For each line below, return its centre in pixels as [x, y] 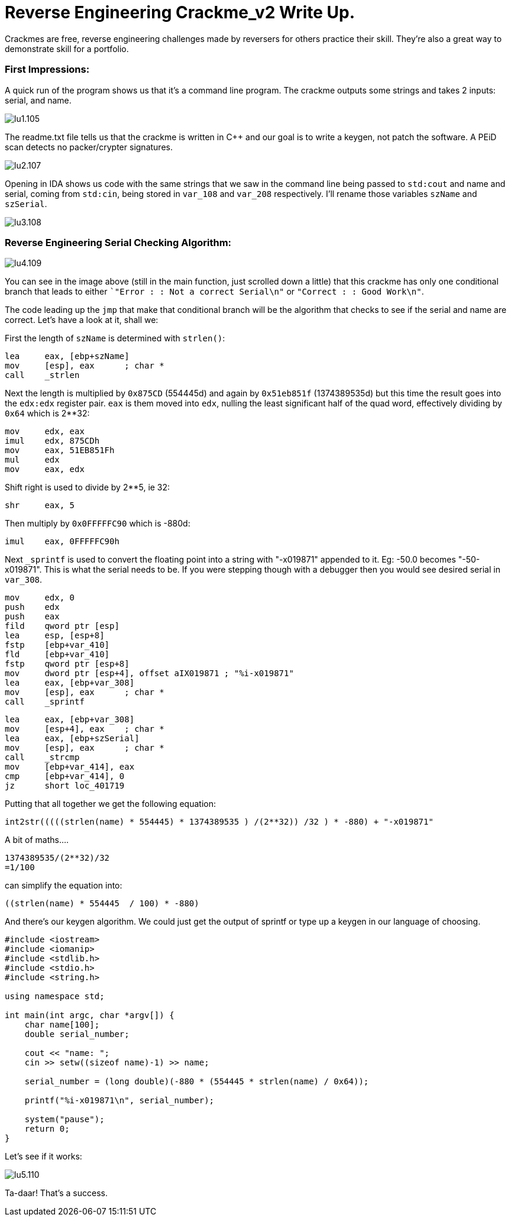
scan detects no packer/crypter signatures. [89, 147]
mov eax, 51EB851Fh [60, 450]
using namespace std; [55, 996]
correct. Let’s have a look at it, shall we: [82, 320]
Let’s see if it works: [43, 1157]
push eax [32, 617]
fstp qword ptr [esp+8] [67, 664]
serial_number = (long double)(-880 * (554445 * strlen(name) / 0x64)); [197, 1082]
